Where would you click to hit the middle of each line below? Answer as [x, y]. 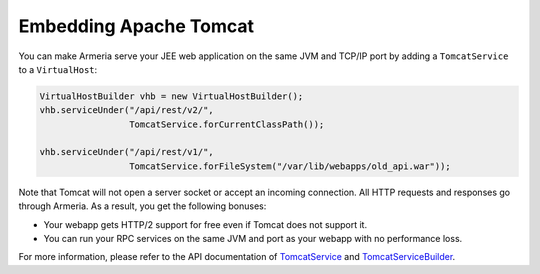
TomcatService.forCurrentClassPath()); [226, 124]
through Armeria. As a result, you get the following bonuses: [142, 206]
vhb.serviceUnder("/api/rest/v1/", [126, 152]
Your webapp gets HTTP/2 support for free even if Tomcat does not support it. [205, 224]
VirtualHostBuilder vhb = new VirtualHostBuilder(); [171, 96]
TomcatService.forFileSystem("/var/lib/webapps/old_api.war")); [290, 166]
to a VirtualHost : [58, 69]
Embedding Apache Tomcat [136, 26]
